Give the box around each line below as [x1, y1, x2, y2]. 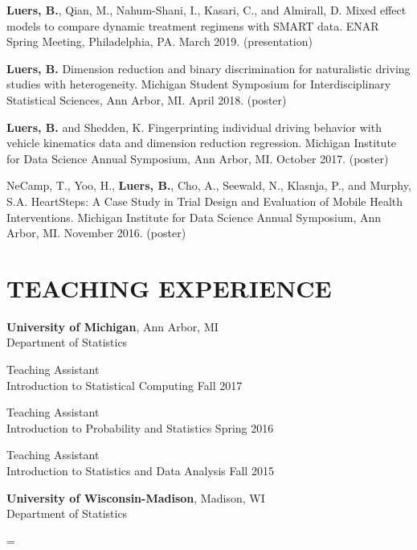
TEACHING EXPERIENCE [6, 271, 332, 304]
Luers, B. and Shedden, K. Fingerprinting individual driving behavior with [6, 118, 382, 135]
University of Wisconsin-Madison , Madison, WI [6, 489, 265, 506]
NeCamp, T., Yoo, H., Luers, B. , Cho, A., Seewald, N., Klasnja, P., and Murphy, [6, 177, 411, 194]
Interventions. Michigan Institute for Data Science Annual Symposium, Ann [6, 208, 382, 225]
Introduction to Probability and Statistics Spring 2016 [6, 419, 274, 436]
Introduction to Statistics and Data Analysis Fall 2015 [6, 462, 274, 478]
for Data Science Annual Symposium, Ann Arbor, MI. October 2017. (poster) [6, 150, 389, 166]
